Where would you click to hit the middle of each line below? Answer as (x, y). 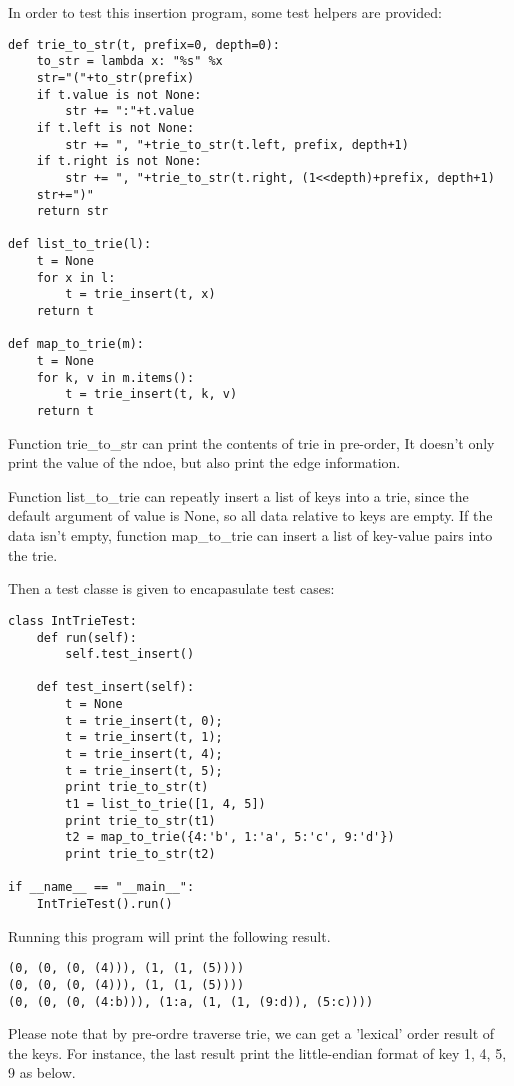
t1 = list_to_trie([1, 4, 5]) (165, 804)
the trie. (33, 554)
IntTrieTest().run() (104, 904)
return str (72, 211)
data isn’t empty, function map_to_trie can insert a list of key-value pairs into (250, 535)
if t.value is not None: (119, 94)
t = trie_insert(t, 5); (144, 770)
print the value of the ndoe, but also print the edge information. (204, 462)
